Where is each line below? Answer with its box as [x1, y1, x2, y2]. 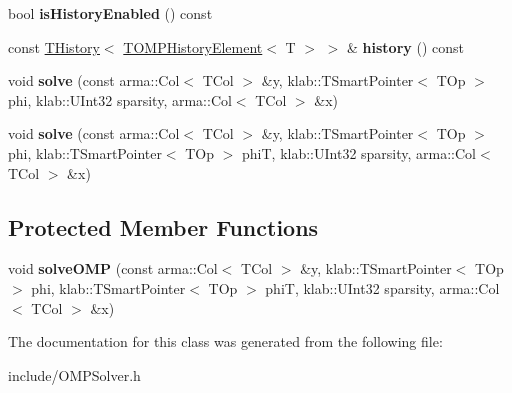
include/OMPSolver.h [8, 364, 141, 385]
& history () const [347, 36, 464, 57]
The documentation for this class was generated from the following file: [8, 331, 443, 352]
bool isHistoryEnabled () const [8, 3, 213, 23]
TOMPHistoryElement [123, 36, 263, 57]
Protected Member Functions [8, 211, 319, 242]
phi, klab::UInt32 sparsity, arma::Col [8, 89, 232, 110]
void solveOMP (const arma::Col [8, 258, 218, 279]
